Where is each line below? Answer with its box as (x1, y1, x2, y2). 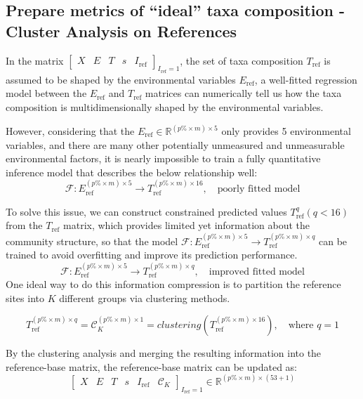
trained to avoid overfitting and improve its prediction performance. (6, 247, 298, 262)
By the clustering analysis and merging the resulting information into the (6, 346, 322, 360)
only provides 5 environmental (221, 124, 351, 138)
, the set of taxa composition (180, 53, 303, 67)
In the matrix (6, 53, 64, 67)
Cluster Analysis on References (6, 20, 237, 41)
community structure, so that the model (6, 233, 178, 248)
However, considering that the (6, 124, 135, 138)
